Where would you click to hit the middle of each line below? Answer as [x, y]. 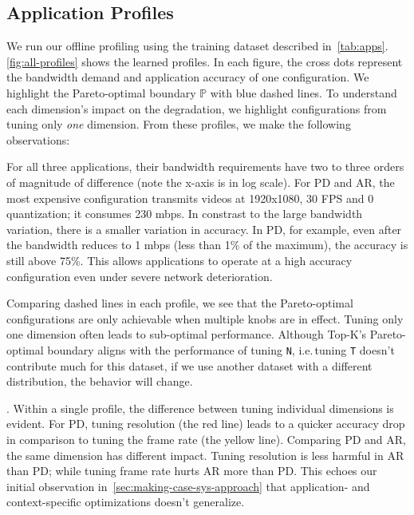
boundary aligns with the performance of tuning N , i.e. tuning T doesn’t [221, 349]
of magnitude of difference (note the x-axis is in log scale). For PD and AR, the [201, 182]
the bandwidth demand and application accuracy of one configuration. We [188, 77]
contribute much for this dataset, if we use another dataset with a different [189, 365]
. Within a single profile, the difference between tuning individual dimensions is [200, 408]
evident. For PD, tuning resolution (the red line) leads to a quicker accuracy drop [206, 424]
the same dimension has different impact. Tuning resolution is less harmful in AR [205, 455]
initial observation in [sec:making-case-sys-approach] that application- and [188, 486]
